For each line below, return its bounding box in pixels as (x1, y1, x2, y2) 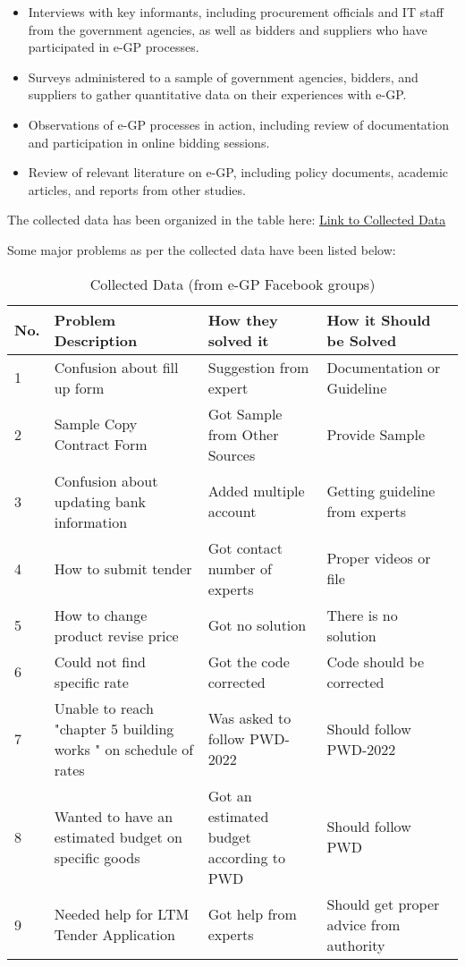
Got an (207, 785, 252, 806)
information (54, 511, 128, 532)
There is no (326, 604, 398, 625)
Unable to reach (54, 697, 154, 718)
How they (207, 309, 278, 330)
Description (54, 329, 138, 351)
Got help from (207, 903, 297, 925)
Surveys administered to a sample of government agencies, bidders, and (28, 67, 418, 86)
